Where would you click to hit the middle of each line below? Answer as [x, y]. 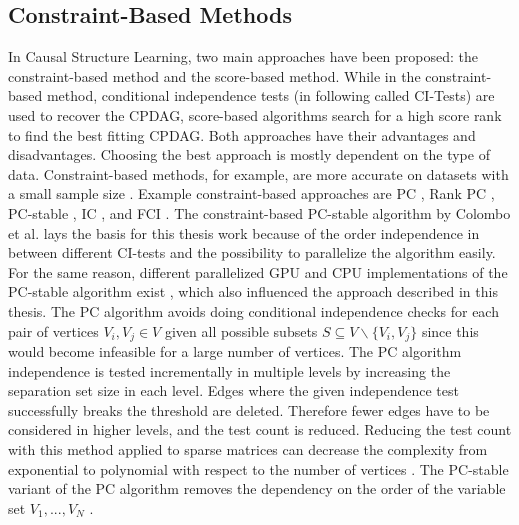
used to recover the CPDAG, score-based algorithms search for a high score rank [255, 114]
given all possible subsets [241, 330]
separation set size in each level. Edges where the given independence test [233, 390]
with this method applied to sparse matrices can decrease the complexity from [248, 448]
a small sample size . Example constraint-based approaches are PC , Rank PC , [251, 193]
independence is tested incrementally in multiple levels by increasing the [229, 370]
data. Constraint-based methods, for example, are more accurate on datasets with [258, 173]
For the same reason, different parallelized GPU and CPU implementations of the [258, 271]
